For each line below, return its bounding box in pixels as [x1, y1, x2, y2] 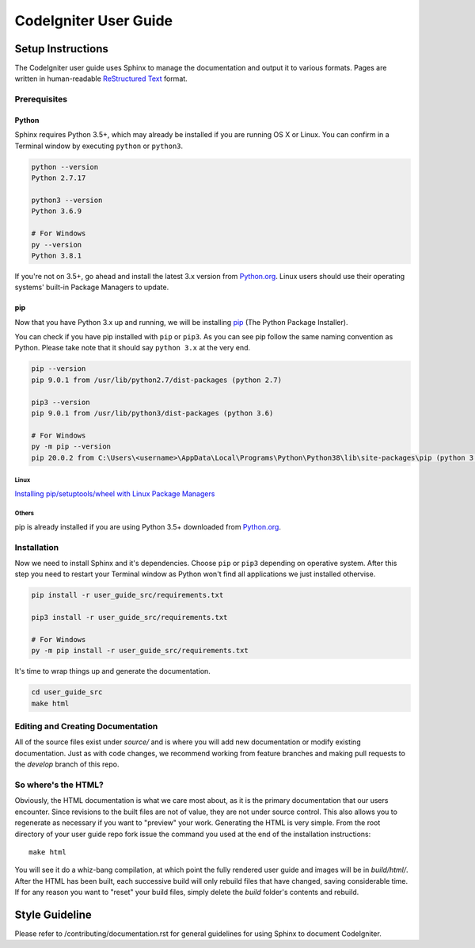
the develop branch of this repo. [14, 759, 120, 769]
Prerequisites [14, 94, 67, 105]
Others [14, 510, 35, 518]
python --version [31, 162, 99, 171]
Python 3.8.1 [31, 250, 82, 260]
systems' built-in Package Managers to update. [14, 282, 169, 292]
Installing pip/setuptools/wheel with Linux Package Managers [14, 488, 215, 499]
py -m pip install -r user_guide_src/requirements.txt [31, 646, 249, 656]
